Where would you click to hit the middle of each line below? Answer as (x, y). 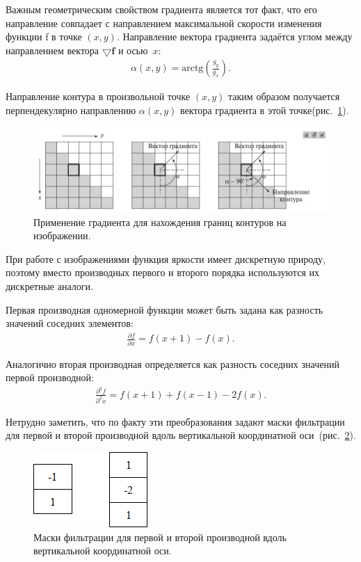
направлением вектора (53, 50)
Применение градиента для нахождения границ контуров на (160, 222)
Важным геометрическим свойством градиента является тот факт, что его (161, 9)
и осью (133, 50)
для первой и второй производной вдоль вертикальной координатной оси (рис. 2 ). (181, 435)
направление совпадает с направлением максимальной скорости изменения (164, 23)
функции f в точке (44, 37)
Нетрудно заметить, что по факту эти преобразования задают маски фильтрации (175, 421)
